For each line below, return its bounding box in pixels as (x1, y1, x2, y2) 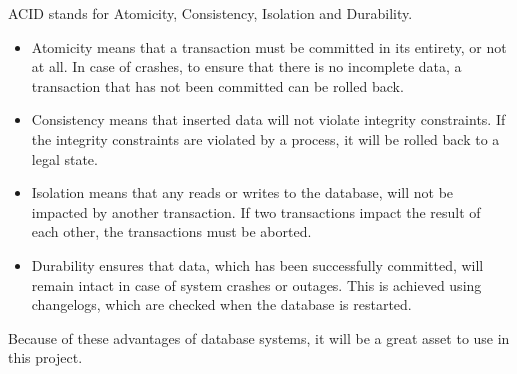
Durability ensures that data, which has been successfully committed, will (31, 254, 484, 275)
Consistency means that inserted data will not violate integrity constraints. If (31, 109, 506, 130)
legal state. (31, 148, 98, 169)
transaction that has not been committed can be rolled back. (31, 75, 404, 96)
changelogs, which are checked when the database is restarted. (31, 294, 412, 315)
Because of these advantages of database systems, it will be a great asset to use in (8, 327, 510, 348)
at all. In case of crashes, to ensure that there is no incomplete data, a (31, 56, 462, 77)
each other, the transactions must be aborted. (31, 221, 312, 242)
